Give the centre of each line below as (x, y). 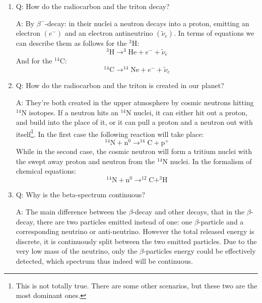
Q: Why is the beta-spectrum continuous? (80, 195)
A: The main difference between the (71, 212)
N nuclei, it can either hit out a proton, (187, 112)
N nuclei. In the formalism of (207, 161)
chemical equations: (46, 171)
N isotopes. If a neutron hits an (70, 112)
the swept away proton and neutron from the (85, 161)
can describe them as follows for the (71, 43)
